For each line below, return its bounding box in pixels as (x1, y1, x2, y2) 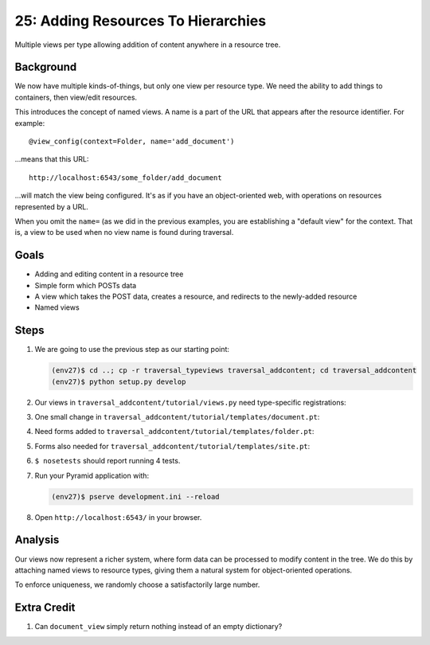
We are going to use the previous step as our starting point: (34, 345, 230, 354)
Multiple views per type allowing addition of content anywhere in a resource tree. (14, 40, 281, 49)
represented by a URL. (14, 201, 89, 211)
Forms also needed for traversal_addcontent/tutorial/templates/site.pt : (34, 441, 311, 451)
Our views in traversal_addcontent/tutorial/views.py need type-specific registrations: (34, 397, 346, 407)
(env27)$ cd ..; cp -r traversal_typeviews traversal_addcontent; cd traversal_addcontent (51, 366, 417, 375)
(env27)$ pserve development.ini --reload (51, 492, 220, 501)
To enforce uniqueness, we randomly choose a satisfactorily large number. (14, 580, 260, 589)
